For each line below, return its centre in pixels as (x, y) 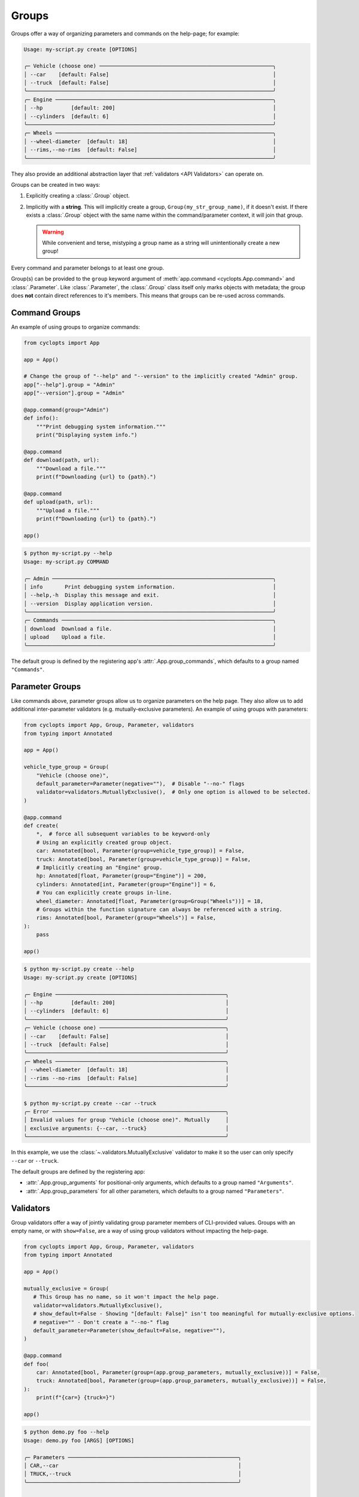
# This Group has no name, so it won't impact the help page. (126, 1297)
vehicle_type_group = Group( (66, 767)
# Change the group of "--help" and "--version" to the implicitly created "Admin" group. (161, 376)
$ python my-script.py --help (68, 553)
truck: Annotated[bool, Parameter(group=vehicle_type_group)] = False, (144, 859)
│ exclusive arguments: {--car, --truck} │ (126, 1128)
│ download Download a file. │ (150, 628)
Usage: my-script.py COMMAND (66, 562)
